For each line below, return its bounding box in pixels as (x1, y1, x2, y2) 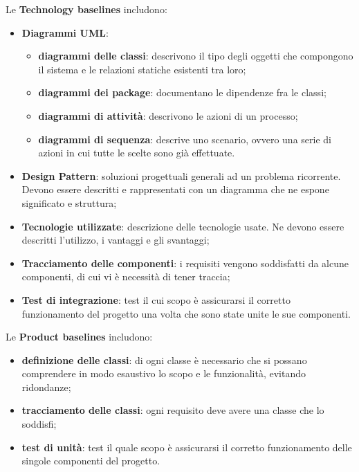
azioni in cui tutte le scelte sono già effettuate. (38, 145, 235, 160)
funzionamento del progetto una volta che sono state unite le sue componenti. (21, 306, 351, 320)
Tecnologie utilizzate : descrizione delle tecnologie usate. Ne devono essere (21, 219, 344, 233)
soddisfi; (21, 417, 57, 431)
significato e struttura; (21, 195, 117, 210)
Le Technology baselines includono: (6, 2, 167, 16)
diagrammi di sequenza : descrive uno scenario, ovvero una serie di (38, 131, 331, 146)
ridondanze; (21, 379, 71, 394)
